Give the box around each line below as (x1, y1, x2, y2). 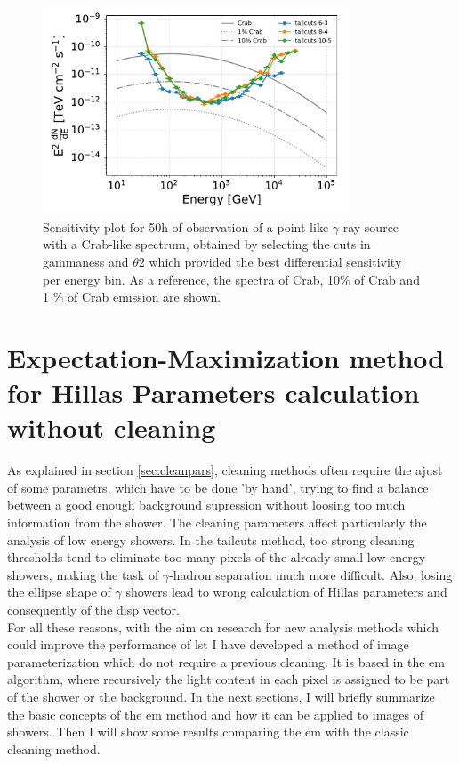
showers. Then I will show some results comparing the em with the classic (7, 722, 409, 741)
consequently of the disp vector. (7, 600, 180, 618)
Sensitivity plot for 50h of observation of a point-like (43, 217, 329, 236)
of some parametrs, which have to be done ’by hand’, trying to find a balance (7, 478, 429, 496)
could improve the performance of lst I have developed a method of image (7, 635, 409, 654)
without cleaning (7, 409, 216, 446)
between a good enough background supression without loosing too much (7, 495, 406, 514)
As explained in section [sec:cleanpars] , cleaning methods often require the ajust (7, 461, 443, 479)
